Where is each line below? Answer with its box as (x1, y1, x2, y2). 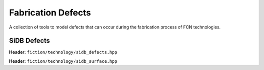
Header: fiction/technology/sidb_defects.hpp (9, 49, 117, 55)
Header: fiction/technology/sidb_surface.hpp (9, 58, 117, 64)
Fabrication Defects (9, 7, 91, 18)
